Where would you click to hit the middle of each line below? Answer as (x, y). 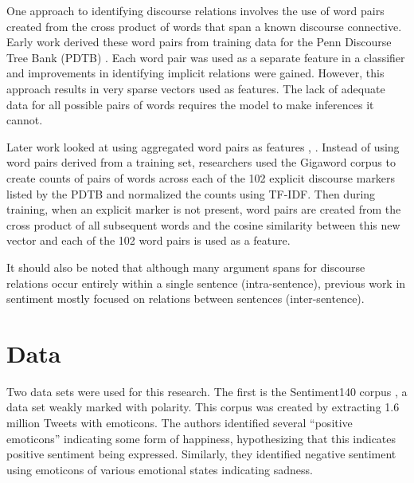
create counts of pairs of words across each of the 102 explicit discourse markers (201, 177)
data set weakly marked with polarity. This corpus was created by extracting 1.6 (203, 407)
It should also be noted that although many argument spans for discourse (186, 267)
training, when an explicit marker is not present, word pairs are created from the (204, 209)
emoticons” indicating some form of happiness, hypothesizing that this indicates (201, 438)
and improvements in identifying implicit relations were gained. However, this (195, 73)
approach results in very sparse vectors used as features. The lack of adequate (196, 88)
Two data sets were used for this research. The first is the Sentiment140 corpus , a (207, 391)
